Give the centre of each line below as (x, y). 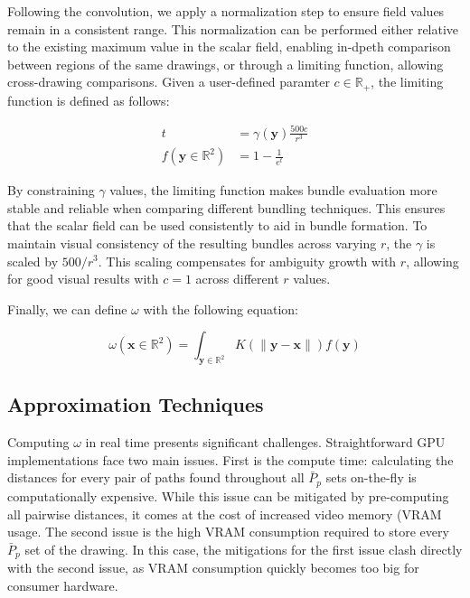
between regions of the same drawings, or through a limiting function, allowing (226, 64)
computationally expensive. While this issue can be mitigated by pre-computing (228, 495)
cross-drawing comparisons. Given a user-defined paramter (169, 82)
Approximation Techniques (136, 404)
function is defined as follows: (89, 100)
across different (237, 279)
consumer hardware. (63, 585)
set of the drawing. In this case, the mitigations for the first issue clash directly (244, 549)
